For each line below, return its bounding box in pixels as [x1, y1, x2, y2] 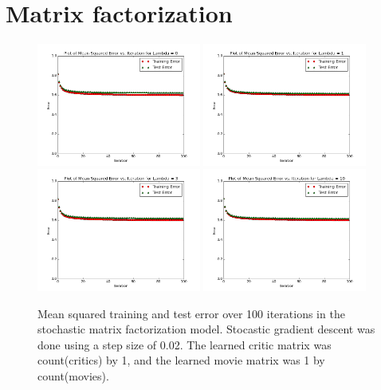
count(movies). [37, 367, 109, 384]
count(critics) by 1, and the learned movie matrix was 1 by [37, 352, 325, 368]
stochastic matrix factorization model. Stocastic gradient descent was [37, 321, 375, 337]
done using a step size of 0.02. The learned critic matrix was [37, 336, 332, 353]
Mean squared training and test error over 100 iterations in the [37, 305, 345, 321]
